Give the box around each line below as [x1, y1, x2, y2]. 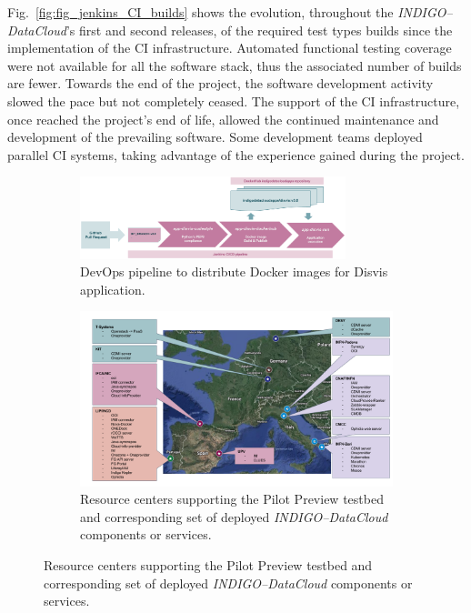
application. [80, 279, 145, 298]
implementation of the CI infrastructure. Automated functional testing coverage [7, 38, 452, 57]
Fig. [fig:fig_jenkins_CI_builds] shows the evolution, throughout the [7, 3, 394, 21]
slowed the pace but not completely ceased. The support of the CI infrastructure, [7, 91, 460, 110]
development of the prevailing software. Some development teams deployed [7, 127, 423, 146]
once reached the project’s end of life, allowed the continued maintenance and [7, 109, 439, 128]
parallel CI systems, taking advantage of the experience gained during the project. [7, 145, 465, 164]
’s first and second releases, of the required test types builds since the [65, 20, 453, 39]
